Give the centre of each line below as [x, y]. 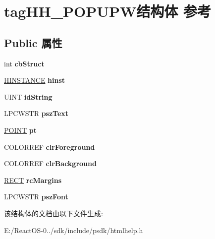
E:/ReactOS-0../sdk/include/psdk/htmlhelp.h [74, 230]
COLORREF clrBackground [50, 163]
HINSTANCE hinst [35, 80]
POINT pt [20, 130]
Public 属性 [33, 42]
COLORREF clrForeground [50, 147]
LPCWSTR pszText [36, 113]
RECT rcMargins [33, 180]
